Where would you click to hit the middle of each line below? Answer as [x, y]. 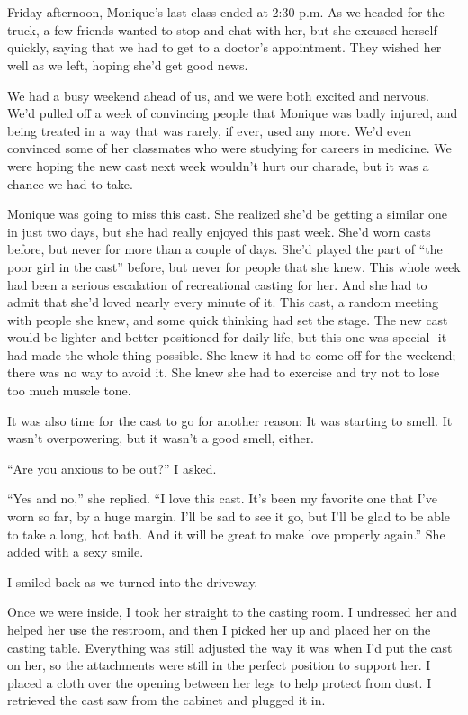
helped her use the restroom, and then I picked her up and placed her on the [219, 629]
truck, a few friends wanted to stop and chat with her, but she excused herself [222, 29]
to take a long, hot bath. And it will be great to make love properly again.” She [226, 534]
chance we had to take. [70, 183]
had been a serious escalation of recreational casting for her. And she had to [217, 284]
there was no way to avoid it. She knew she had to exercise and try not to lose [224, 372]
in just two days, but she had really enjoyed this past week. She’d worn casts [219, 231]
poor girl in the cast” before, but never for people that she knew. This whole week [234, 266]
